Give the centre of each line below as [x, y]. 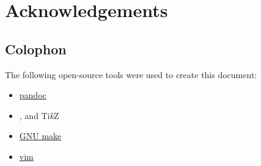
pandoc [33, 95]
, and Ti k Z [39, 115]
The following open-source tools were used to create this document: [131, 74]
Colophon [36, 49]
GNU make [40, 136]
